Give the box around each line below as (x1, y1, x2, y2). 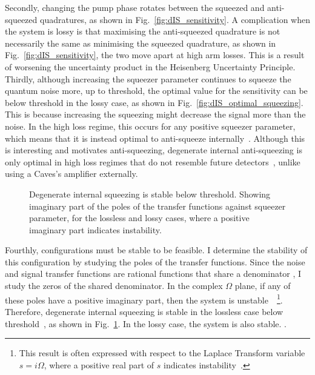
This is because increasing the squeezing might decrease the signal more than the (5, 108, 306, 121)
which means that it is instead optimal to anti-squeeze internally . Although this (5, 131, 305, 144)
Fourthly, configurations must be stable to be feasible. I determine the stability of (5, 244, 308, 256)
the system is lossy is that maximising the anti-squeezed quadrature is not (5, 25, 280, 38)
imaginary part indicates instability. (29, 223, 162, 236)
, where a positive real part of (44, 358, 154, 371)
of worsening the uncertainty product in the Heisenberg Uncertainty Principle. (5, 60, 296, 73)
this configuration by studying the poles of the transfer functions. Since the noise (5, 255, 305, 268)
